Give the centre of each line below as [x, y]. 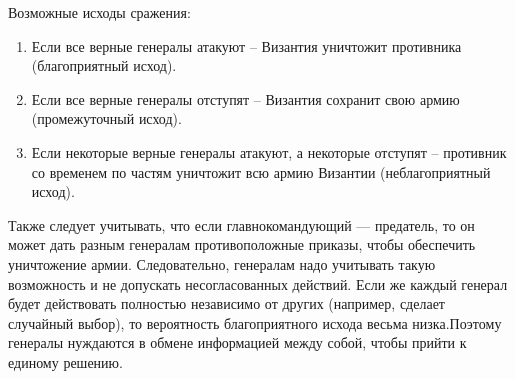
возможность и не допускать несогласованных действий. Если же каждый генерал [258, 283]
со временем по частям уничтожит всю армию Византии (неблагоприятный [261, 171]
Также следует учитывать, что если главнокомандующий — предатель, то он [241, 224]
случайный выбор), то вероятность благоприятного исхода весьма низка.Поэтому [255, 322]
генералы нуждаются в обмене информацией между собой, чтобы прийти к [237, 342]
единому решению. [65, 361]
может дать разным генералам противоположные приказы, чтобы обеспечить [242, 244]
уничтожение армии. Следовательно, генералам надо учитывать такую [222, 263]
